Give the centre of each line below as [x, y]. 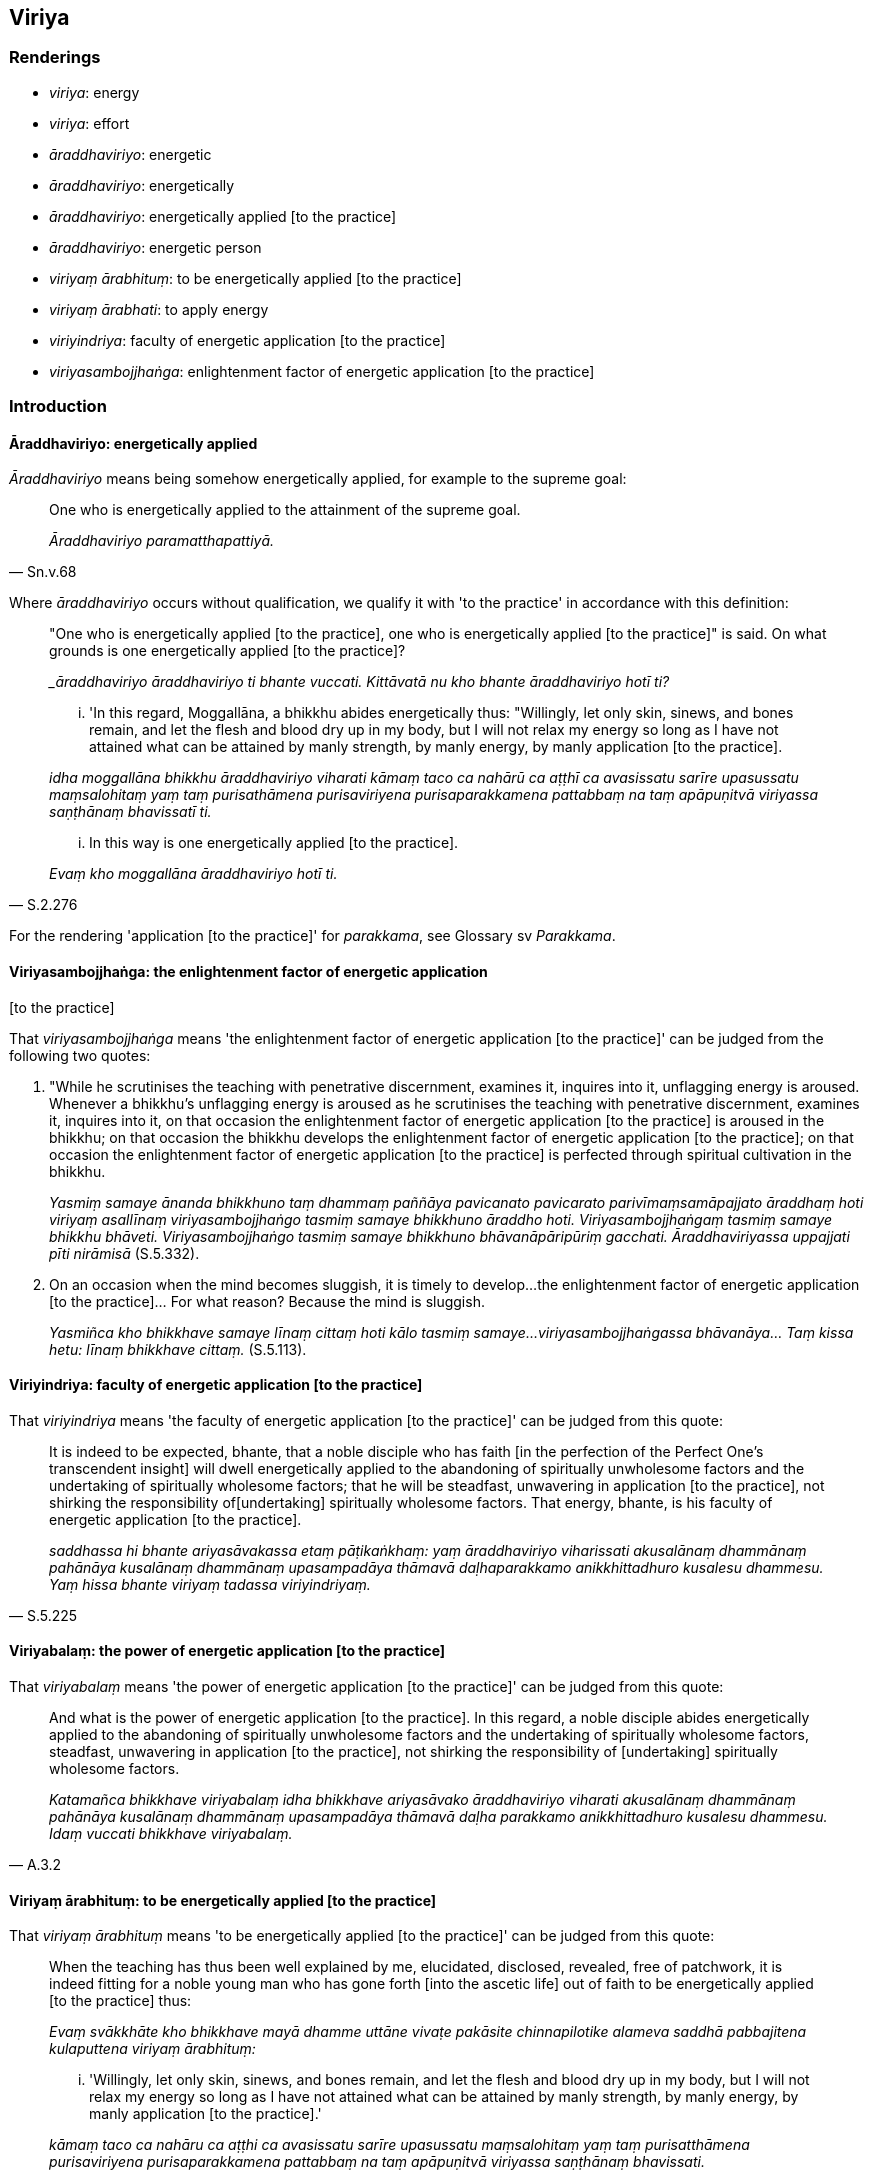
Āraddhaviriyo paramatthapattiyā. [162, 541]
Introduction [58, 406]
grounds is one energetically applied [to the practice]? [227, 651]
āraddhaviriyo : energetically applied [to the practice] [223, 216]
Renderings [55, 57]
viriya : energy [94, 92]
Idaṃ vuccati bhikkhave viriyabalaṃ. [171, 1834]
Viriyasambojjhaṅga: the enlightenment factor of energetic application [248, 971]
